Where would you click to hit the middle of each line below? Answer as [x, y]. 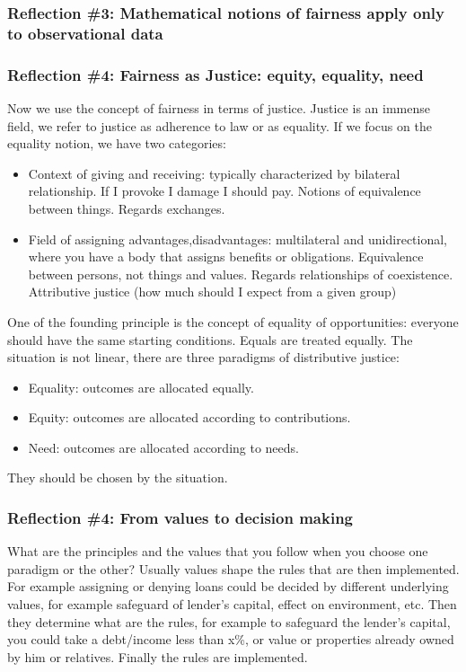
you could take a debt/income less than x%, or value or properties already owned [231, 639]
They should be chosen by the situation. [118, 477]
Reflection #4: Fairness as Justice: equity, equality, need [215, 74]
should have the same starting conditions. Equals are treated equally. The [210, 339]
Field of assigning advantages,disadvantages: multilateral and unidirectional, [238, 239]
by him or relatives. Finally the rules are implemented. [158, 656]
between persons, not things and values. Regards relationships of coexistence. [241, 274]
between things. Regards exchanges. [127, 208]
